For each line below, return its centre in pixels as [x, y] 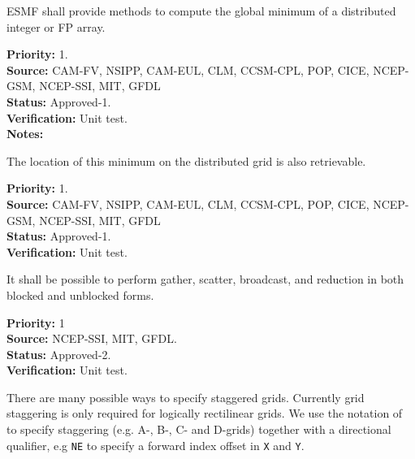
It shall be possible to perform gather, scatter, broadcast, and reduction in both [205, 279]
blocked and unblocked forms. [80, 294]
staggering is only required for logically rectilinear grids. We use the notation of [205, 413]
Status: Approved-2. [59, 354]
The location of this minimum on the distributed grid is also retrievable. [186, 160]
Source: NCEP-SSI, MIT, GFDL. [92, 338]
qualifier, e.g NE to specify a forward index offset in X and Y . [156, 445]
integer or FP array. [56, 26]
